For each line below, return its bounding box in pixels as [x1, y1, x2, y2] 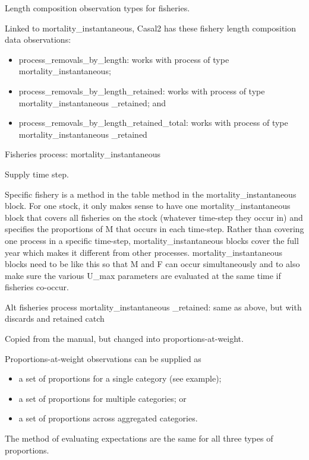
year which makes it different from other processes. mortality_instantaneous [5, 246, 282, 258]
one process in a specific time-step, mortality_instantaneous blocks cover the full [5, 234, 299, 246]
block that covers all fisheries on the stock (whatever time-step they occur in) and [5, 211, 303, 223]
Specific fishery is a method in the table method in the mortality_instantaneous [5, 188, 297, 200]
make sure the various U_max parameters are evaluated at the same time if [5, 269, 281, 281]
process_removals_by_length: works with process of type [18, 53, 229, 65]
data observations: [5, 33, 71, 46]
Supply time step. [5, 167, 69, 180]
